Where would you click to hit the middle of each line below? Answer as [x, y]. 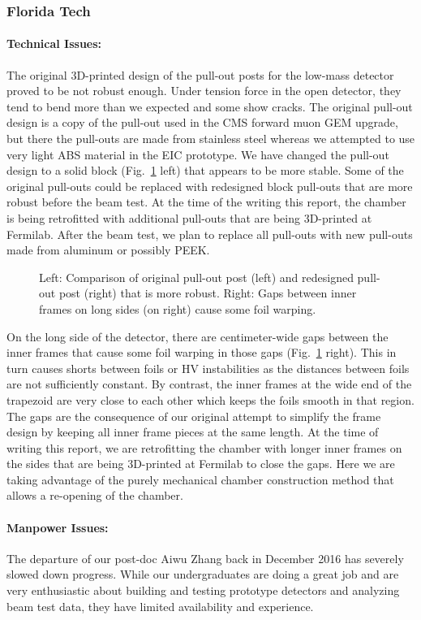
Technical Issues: [54, 43]
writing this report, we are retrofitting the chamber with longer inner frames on [204, 447]
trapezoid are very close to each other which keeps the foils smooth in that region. [210, 399]
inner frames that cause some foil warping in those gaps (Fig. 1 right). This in [202, 352]
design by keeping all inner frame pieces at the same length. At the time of [193, 432]
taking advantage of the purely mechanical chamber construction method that [200, 479]
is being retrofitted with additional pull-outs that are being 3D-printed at [189, 217]
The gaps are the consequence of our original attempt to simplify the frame [194, 416]
